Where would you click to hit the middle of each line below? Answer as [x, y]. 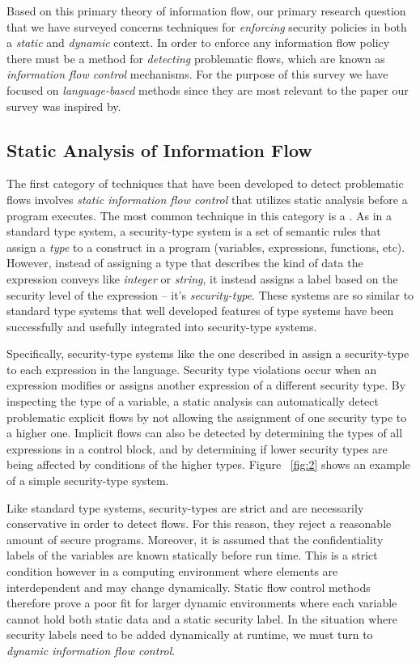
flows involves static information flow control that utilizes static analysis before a [207, 199]
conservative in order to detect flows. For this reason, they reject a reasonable [199, 524]
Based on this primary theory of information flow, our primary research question [206, 11]
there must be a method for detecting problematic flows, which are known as [196, 58]
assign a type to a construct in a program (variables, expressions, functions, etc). [206, 247]
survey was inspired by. [64, 106]
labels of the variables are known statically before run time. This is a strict [192, 555]
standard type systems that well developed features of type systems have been [200, 311]
